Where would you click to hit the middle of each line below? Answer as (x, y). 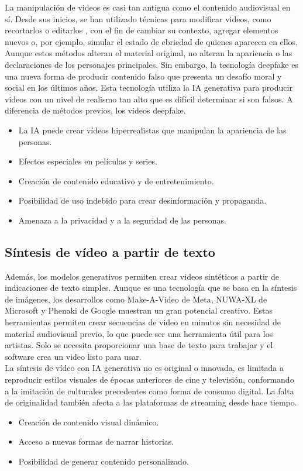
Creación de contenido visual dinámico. (89, 422)
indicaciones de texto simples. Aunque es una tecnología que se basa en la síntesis (151, 288)
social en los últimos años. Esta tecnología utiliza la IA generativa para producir (149, 87)
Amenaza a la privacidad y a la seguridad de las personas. (122, 220)
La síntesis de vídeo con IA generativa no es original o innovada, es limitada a (144, 368)
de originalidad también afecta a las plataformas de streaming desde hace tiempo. (151, 402)
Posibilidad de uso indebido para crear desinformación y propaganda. (142, 200)
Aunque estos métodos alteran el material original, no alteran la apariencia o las (149, 53)
